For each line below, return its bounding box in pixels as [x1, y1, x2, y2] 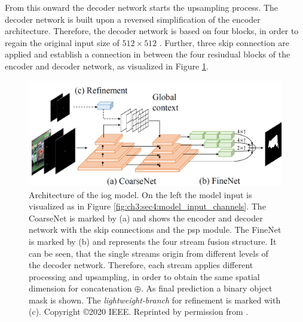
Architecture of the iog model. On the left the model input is [29, 188, 252, 201]
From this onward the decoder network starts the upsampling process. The [5, 1, 278, 13]
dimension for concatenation [29, 282, 132, 294]
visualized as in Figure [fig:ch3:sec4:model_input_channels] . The [29, 200, 266, 212]
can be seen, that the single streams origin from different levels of [29, 247, 268, 259]
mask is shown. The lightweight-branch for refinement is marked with [29, 293, 281, 306]
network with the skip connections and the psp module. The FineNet [29, 223, 281, 236]
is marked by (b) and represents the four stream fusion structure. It [29, 235, 277, 247]
